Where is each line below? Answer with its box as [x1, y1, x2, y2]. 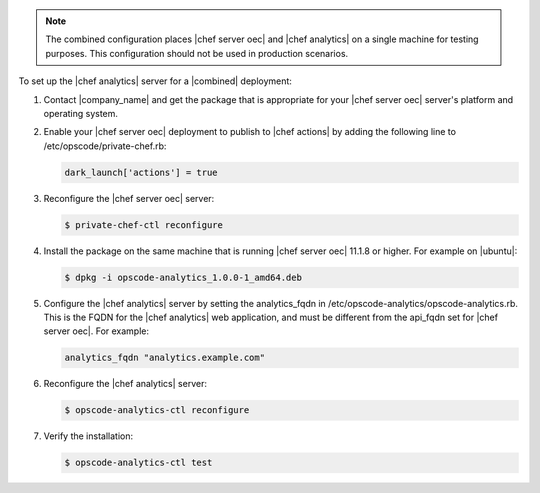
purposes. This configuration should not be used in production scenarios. [45, 47, 349, 59]
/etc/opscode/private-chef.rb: [43, 140, 167, 152]
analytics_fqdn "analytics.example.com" [64, 352, 265, 364]
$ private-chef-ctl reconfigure [64, 219, 224, 230]
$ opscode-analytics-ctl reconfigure [64, 405, 250, 416]
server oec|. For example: [43, 325, 150, 337]
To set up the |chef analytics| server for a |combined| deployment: [18, 75, 292, 87]
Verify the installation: [43, 430, 134, 442]
